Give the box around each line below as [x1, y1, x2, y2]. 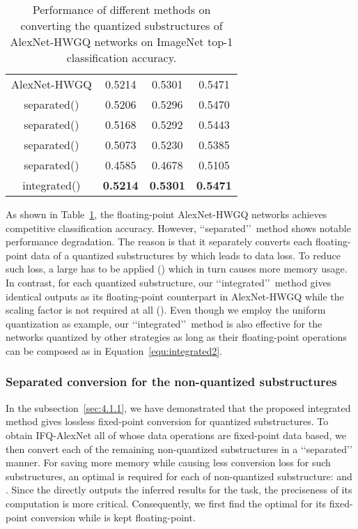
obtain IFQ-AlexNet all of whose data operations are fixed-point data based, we [6, 427, 346, 442]
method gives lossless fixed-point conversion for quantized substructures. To [6, 414, 329, 429]
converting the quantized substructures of [20, 17, 223, 33]
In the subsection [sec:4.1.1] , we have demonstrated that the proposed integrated [6, 400, 351, 415]
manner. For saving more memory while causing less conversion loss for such [6, 455, 331, 470]
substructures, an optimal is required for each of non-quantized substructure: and [6, 468, 352, 483]
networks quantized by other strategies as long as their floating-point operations [6, 330, 347, 344]
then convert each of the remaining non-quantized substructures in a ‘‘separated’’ [6, 441, 352, 456]
